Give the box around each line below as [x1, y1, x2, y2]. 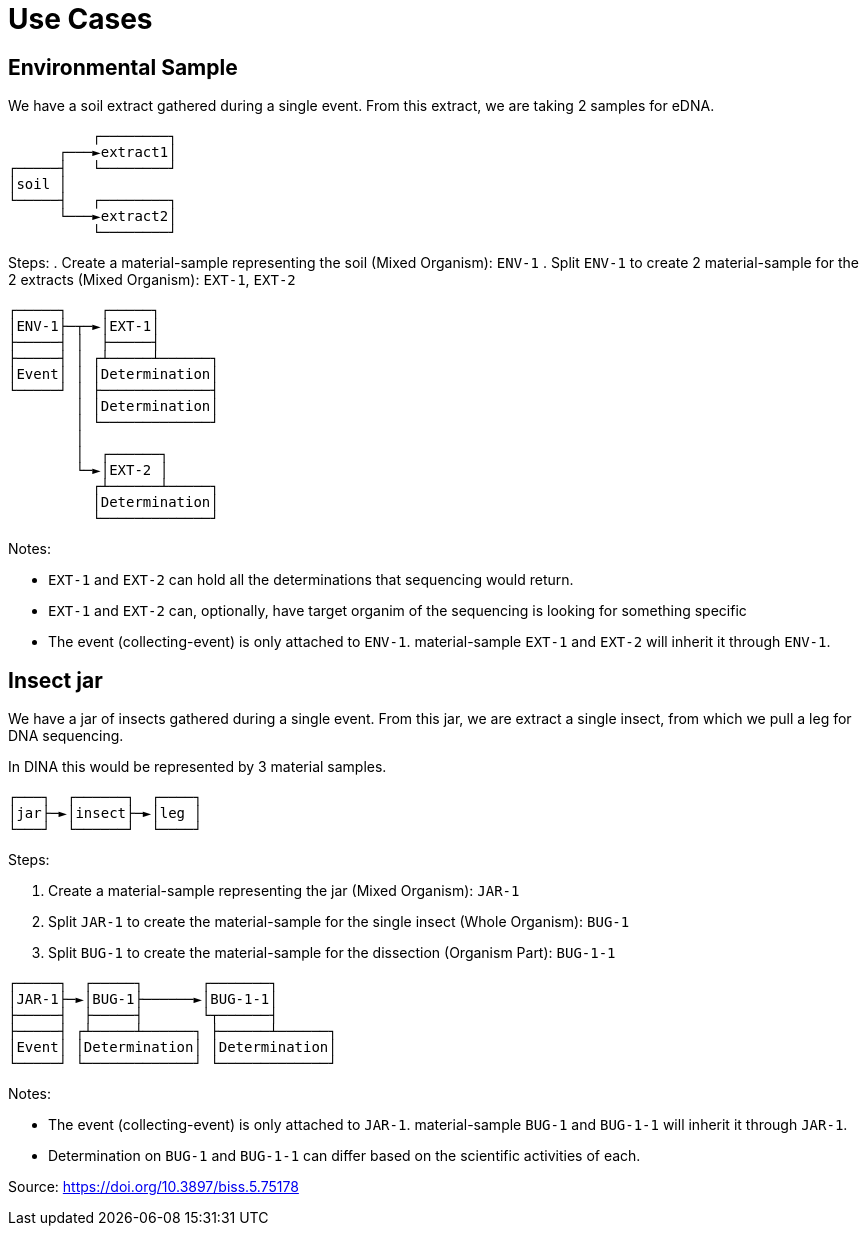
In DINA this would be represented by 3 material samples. [8, 758, 387, 776]
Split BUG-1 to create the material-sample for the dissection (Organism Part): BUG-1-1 [48, 944, 616, 962]
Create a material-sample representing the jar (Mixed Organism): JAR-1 [48, 882, 520, 900]
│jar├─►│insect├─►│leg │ [8, 805, 202, 822]
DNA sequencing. [8, 727, 124, 745]
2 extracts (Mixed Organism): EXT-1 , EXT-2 [8, 271, 296, 289]
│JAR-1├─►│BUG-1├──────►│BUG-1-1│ [8, 991, 278, 1008]
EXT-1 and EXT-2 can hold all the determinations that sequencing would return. [48, 571, 574, 589]
